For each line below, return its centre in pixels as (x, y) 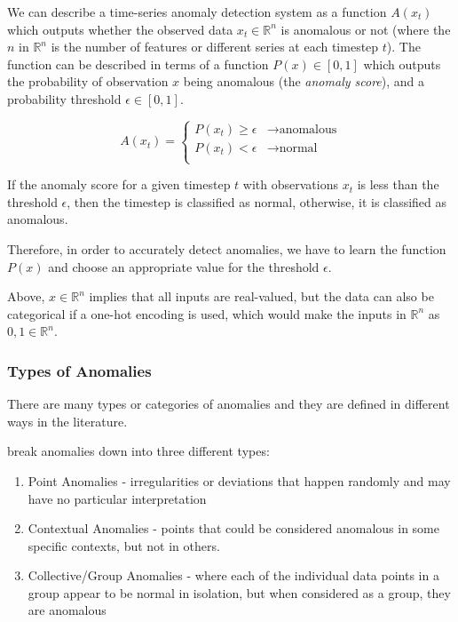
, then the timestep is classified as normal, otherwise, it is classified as (257, 201)
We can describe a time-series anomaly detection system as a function (197, 12)
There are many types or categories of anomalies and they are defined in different (229, 404)
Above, (26, 296)
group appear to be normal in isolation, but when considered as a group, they (239, 592)
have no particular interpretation (117, 498)
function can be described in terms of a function (138, 64)
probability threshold (64, 98)
